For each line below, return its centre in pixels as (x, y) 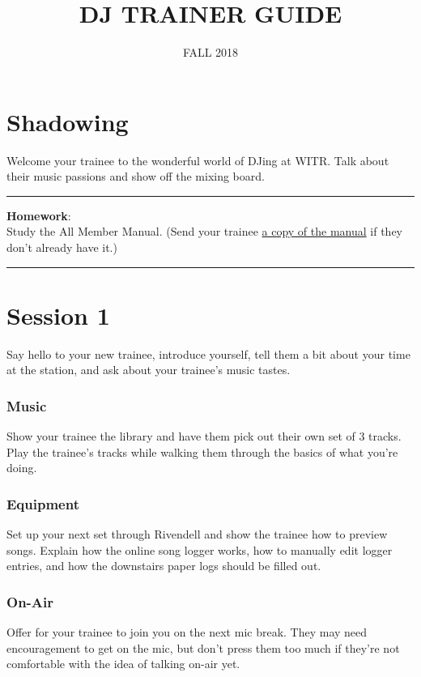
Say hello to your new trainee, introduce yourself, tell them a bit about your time (208, 353)
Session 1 (58, 315)
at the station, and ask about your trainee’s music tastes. (149, 370)
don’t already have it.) (62, 247)
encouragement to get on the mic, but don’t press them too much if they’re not (203, 647)
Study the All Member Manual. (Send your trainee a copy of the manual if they (204, 231)
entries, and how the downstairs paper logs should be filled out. (164, 566)
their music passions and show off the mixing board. (136, 176)
